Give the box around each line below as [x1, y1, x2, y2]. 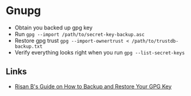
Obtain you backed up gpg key [14, 24, 93, 31]
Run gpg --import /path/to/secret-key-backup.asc [14, 30, 145, 37]
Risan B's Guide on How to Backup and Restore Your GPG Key [14, 83, 172, 90]
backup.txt [14, 43, 43, 50]
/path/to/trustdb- [131, 38, 179, 44]
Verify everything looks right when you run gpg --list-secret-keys [14, 48, 185, 56]
